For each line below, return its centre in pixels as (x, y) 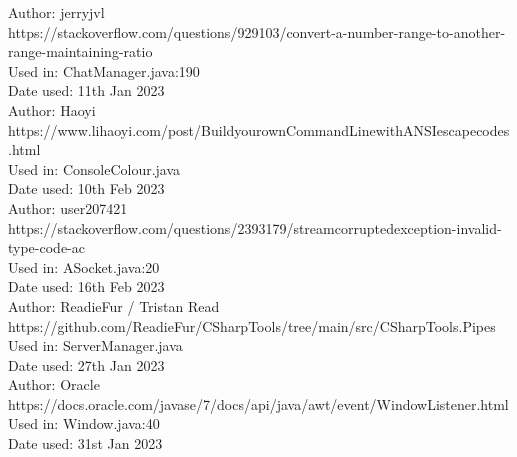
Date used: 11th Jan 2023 (86, 90)
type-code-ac (46, 247)
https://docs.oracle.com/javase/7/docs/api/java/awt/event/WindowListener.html (258, 403)
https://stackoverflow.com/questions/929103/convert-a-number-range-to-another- (257, 31)
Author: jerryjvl (56, 12)
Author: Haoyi (52, 109)
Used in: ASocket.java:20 (84, 266)
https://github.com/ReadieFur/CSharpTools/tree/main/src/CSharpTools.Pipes (252, 325)
